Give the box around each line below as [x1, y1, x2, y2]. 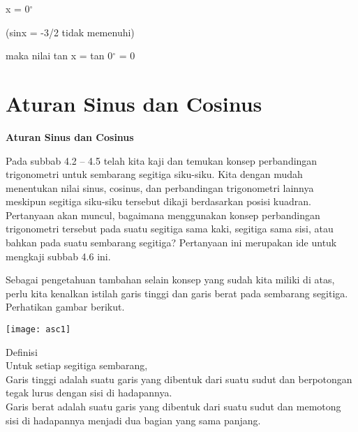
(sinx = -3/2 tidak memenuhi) [6, 24, 135, 39]
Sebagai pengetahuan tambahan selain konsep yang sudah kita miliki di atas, [6, 272, 335, 287]
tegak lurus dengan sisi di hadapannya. [6, 385, 172, 400]
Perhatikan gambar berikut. [6, 299, 125, 314]
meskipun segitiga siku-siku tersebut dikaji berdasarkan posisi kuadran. [6, 194, 311, 209]
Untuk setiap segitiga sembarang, [6, 358, 148, 373]
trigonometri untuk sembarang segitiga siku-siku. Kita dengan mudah [6, 167, 303, 181]
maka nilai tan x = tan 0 [6, 48, 113, 63]
